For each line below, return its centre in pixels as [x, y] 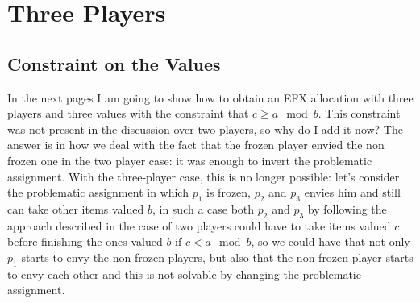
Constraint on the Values [114, 63]
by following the [347, 208]
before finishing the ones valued [85, 241]
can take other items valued [76, 208]
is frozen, [229, 192]
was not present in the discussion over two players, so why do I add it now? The [205, 129]
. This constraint [359, 113]
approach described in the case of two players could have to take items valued [199, 225]
